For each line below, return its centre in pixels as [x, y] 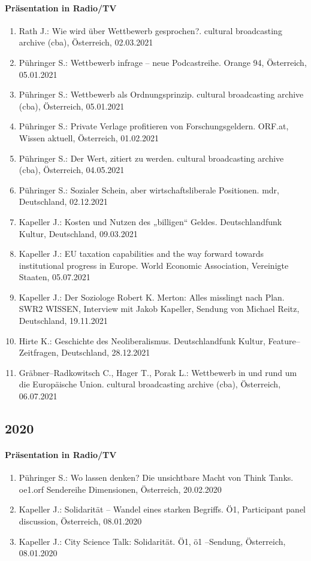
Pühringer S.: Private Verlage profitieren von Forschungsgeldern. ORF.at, [154, 126]
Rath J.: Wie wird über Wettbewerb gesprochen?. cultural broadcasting [150, 30]
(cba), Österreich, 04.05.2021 [72, 170]
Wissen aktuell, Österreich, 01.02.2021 [89, 137]
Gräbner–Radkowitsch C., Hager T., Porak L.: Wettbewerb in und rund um [158, 372]
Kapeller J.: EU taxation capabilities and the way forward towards [141, 254]
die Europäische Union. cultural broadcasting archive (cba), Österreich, [150, 384]
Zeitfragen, [39, 352]
